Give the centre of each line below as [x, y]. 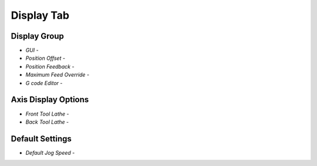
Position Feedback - [50, 66]
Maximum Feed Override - [58, 75]
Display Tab [40, 15]
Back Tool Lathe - [47, 122]
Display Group [37, 36]
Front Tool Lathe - [48, 114]
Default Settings [41, 139]
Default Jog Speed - [50, 153]
